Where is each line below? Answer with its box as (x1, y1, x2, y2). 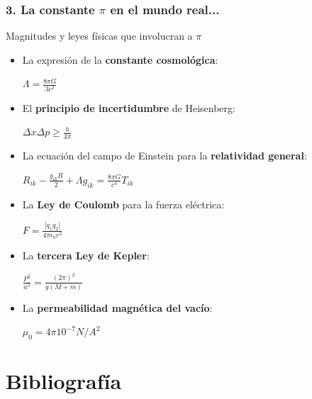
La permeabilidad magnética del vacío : (22, 300, 213, 315)
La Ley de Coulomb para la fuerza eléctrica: (22, 196, 225, 211)
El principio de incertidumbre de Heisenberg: (22, 100, 235, 115)
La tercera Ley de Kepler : (22, 248, 150, 263)
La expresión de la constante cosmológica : (22, 52, 218, 67)
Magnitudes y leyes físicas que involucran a (6, 28, 193, 43)
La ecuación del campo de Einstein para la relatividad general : (22, 147, 307, 162)
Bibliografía (6, 366, 122, 395)
